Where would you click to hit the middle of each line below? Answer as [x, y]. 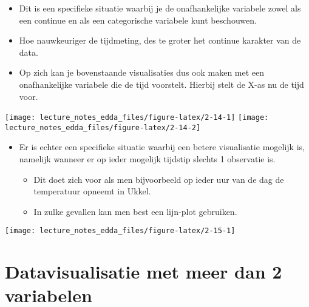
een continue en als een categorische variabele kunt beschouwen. [138, 20]
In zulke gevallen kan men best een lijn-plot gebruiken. [135, 211]
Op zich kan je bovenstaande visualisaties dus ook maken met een [142, 72]
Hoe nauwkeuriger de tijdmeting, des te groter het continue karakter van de [160, 40]
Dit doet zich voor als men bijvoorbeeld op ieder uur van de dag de [159, 179]
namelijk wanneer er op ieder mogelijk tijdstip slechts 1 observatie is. [147, 159]
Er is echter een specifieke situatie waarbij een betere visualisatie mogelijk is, [162, 147]
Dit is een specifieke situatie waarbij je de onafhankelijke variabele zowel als [160, 8]
